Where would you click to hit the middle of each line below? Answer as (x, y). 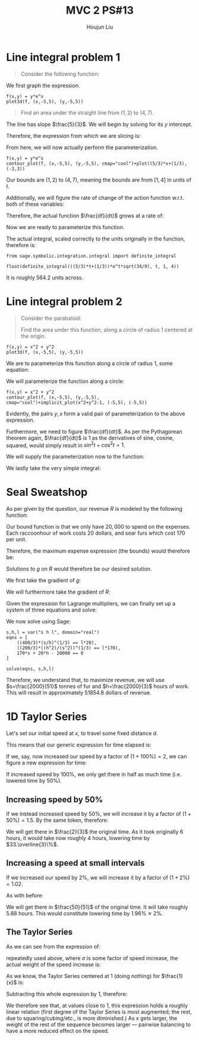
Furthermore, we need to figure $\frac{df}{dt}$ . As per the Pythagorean (94, 431)
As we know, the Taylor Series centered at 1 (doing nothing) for (83, 976)
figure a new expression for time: (47, 763)
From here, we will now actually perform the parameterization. (82, 147)
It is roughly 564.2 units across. (45, 277)
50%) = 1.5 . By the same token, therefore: (57, 820)
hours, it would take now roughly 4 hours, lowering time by (78, 838)
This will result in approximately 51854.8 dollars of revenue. (79, 693)
